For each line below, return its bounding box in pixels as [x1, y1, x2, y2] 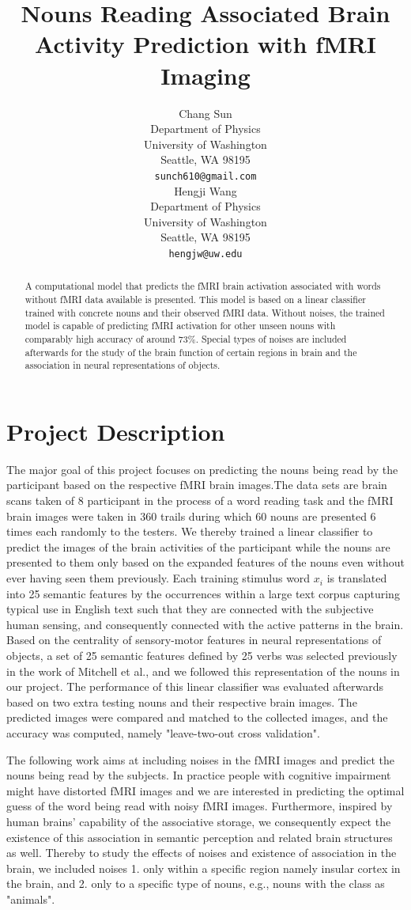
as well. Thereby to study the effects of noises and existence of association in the [6, 844, 397, 861]
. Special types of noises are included [195, 332, 347, 345]
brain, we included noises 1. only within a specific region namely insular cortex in [6, 859, 401, 876]
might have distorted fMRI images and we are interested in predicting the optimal [6, 782, 405, 798]
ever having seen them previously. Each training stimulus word [6, 570, 311, 586]
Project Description [6, 415, 225, 447]
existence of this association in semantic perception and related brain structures [6, 828, 393, 845]
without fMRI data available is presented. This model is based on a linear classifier [25, 293, 366, 306]
